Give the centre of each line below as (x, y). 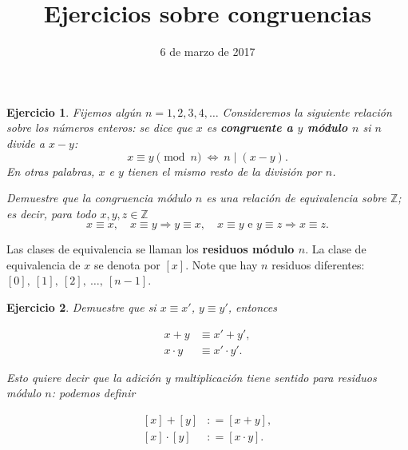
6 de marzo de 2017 (208, 52)
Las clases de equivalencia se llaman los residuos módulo (151, 249)
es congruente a (250, 127)
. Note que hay (222, 264)
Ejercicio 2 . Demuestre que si (81, 307)
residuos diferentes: (318, 264)
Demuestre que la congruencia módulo (99, 198)
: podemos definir (93, 393)
